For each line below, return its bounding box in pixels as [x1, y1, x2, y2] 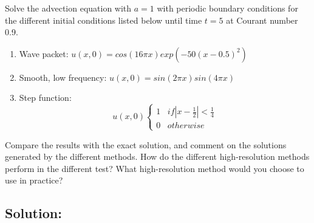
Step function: [19, 91, 72, 104]
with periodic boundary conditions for [157, 2, 298, 14]
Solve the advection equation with [5, 2, 132, 14]
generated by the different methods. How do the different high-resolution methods [5, 150, 310, 163]
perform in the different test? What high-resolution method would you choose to [5, 162, 304, 174]
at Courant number [226, 13, 298, 26]
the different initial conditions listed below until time [5, 13, 202, 26]
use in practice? [5, 174, 63, 187]
